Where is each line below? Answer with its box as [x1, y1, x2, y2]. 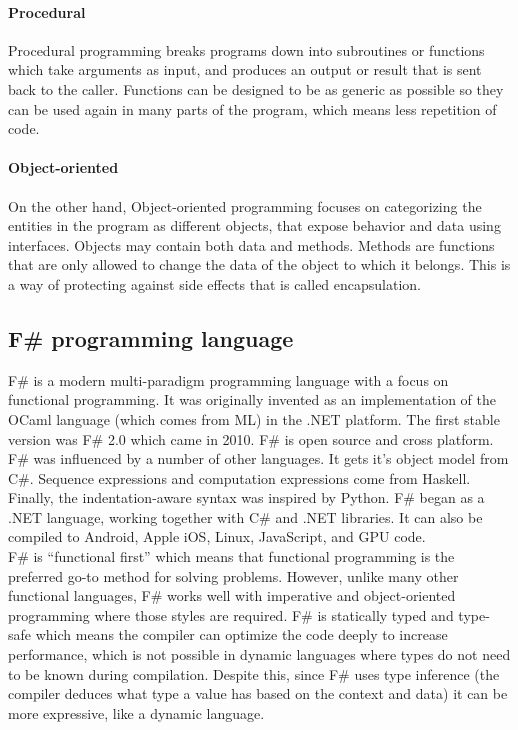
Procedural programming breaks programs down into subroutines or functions [8, 39, 485, 60]
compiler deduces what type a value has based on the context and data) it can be [8, 683, 508, 704]
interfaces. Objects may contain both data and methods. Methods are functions [8, 234, 495, 255]
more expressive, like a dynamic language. [8, 702, 265, 723]
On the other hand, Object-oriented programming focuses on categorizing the [8, 195, 482, 216]
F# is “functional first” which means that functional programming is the [8, 546, 455, 567]
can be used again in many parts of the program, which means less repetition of [8, 98, 497, 119]
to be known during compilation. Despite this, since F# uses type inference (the [8, 663, 500, 684]
